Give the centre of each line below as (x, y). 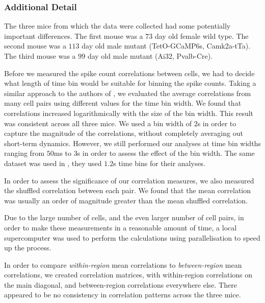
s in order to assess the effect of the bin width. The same (166, 153)
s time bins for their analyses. (160, 163)
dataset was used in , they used (53, 163)
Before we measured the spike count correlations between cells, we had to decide (129, 73)
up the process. (28, 248)
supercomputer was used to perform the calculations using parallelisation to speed (132, 237)
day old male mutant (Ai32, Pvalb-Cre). (150, 56)
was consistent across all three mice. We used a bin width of (98, 123)
